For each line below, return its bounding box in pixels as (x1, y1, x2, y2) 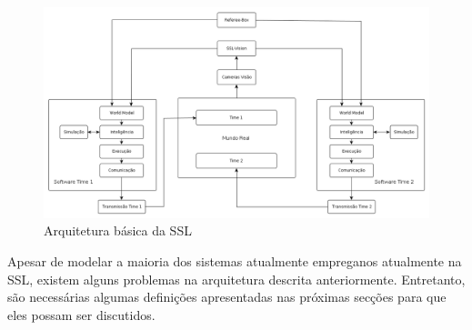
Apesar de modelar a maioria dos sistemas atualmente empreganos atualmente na (7, 252, 462, 271)
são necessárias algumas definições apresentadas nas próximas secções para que (7, 287, 447, 306)
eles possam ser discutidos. (7, 305, 156, 324)
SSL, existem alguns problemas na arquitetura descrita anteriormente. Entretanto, (7, 269, 466, 288)
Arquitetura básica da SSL (44, 221, 192, 240)
